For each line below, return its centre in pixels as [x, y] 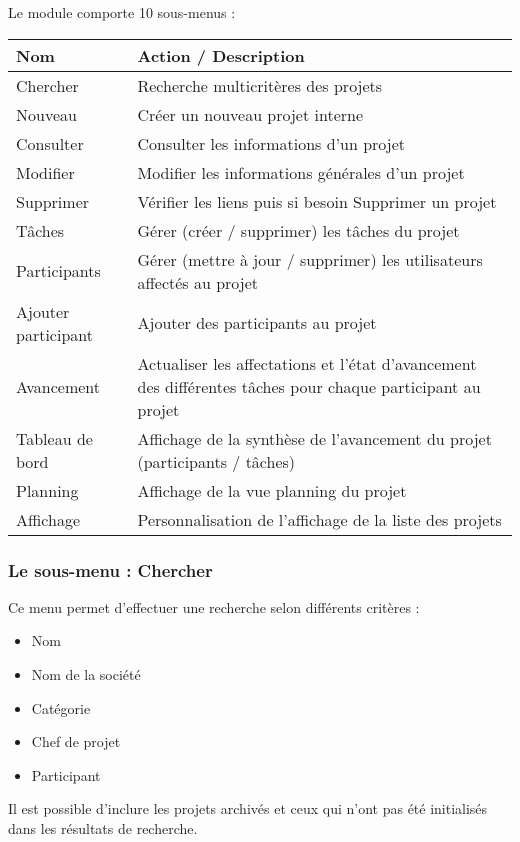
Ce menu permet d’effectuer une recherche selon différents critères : [214, 606]
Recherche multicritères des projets [260, 85]
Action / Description [221, 55]
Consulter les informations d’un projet [271, 143]
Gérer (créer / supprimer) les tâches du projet [298, 230]
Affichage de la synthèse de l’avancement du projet [314, 438]
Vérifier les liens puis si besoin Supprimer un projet [317, 201]
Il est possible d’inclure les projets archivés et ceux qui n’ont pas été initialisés [248, 808]
